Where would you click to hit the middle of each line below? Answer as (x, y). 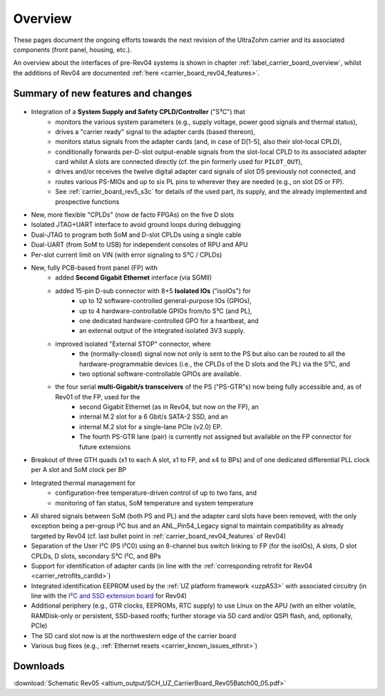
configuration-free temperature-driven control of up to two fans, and (156, 493)
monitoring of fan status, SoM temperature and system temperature (154, 503)
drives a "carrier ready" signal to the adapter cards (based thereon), (155, 131)
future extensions (105, 446)
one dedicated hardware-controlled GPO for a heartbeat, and (169, 320)
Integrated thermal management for (83, 483)
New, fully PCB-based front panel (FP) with (94, 267)
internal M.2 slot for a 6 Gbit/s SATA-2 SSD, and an (154, 416)
